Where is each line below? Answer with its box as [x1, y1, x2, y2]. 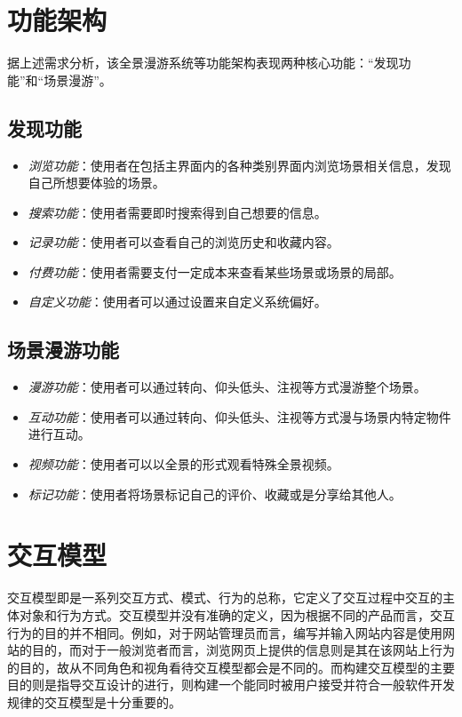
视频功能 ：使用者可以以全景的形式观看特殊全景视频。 [28, 455, 339, 474]
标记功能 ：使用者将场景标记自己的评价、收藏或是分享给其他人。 [28, 484, 402, 503]
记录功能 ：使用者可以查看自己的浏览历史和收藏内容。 [28, 233, 339, 251]
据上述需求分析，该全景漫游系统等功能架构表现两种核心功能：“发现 [7, 53, 399, 72]
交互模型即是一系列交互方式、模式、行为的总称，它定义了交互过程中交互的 [7, 588, 442, 607]
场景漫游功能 [7, 336, 119, 363]
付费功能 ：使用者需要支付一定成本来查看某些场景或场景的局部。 [28, 262, 402, 281]
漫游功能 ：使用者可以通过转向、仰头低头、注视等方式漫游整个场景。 [28, 378, 426, 396]
